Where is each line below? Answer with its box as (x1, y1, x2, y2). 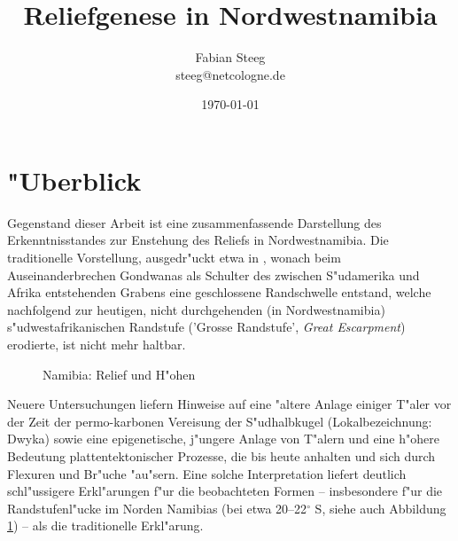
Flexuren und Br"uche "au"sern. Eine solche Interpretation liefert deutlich (7, 464, 407, 482)
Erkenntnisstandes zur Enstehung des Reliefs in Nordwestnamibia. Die (7, 231, 389, 249)
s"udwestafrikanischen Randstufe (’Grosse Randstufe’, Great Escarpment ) (7, 318, 406, 336)
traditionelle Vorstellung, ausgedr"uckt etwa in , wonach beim (7, 248, 341, 267)
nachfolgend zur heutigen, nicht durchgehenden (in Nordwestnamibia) (7, 300, 385, 318)
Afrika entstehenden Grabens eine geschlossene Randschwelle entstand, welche (7, 283, 431, 302)
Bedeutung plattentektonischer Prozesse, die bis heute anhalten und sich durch (7, 446, 436, 465)
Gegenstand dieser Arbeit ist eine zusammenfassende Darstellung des (7, 213, 382, 231)
